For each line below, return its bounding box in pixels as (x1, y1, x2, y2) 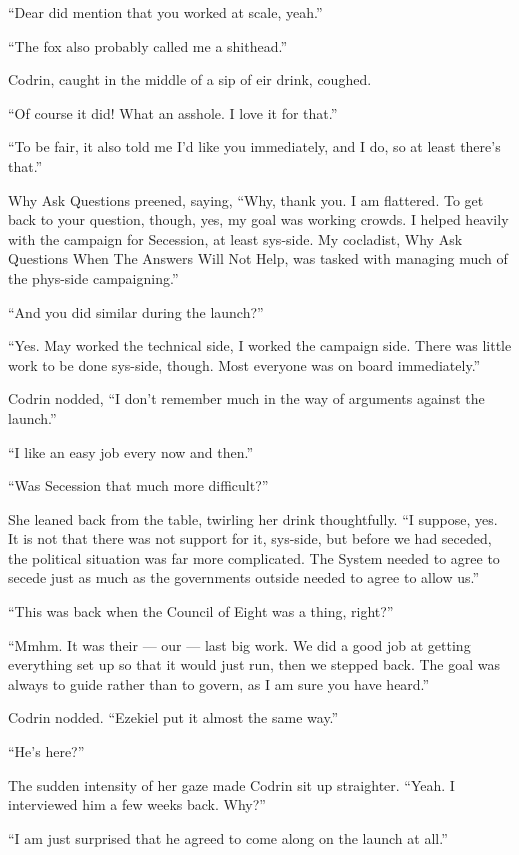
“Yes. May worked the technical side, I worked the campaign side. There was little (8, 335, 512, 356)
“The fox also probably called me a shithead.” (8, 35, 288, 56)
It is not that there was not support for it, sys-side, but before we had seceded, (8, 528, 492, 549)
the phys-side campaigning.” (8, 267, 179, 288)
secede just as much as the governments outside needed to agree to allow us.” (8, 567, 480, 588)
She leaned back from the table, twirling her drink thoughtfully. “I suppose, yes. (8, 508, 498, 529)
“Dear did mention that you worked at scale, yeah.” (8, 2, 323, 22)
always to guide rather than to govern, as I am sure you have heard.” (8, 673, 430, 694)
